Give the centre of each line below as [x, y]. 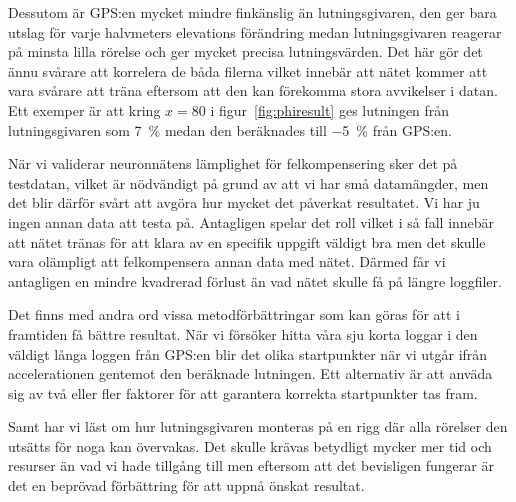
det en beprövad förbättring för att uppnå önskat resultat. [186, 485]
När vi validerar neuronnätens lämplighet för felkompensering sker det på [233, 163]
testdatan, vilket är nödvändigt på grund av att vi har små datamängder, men [248, 182]
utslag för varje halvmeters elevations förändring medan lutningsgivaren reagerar [255, 31]
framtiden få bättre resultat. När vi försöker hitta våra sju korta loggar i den [243, 333]
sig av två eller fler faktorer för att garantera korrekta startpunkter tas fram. [243, 392]
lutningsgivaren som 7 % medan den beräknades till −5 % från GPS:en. [230, 129]
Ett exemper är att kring [84, 109]
